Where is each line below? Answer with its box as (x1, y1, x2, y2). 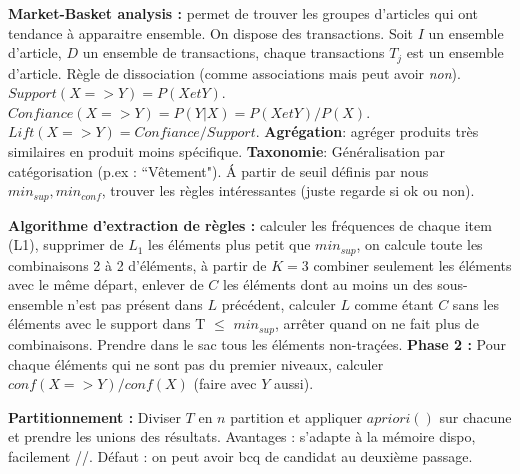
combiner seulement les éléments (313, 254, 512, 275)
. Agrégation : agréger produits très (255, 121, 479, 142)
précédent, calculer (221, 293, 336, 314)
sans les (452, 293, 499, 314)
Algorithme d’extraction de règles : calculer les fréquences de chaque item (8, 214, 492, 235)
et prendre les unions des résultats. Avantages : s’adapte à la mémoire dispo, (8, 426, 476, 447)
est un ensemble (406, 42, 504, 63)
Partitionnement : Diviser (8, 406, 181, 427)
